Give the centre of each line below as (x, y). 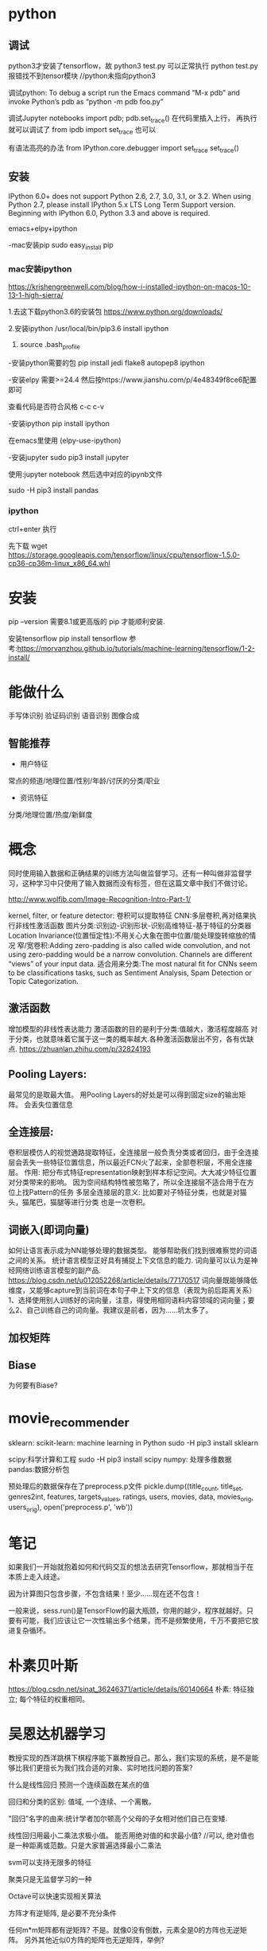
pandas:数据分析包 (39, 1469)
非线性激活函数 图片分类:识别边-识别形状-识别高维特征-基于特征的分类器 (133, 926)
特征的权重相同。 (61, 1699)
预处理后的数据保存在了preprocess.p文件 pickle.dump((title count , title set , (126, 1487)
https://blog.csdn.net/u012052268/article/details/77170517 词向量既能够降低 (133, 1280)
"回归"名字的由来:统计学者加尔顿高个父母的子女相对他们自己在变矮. (118, 1819)
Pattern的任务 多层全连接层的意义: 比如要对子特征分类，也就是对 (134, 1192)
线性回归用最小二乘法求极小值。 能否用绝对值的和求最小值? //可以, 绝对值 (128, 1836)
